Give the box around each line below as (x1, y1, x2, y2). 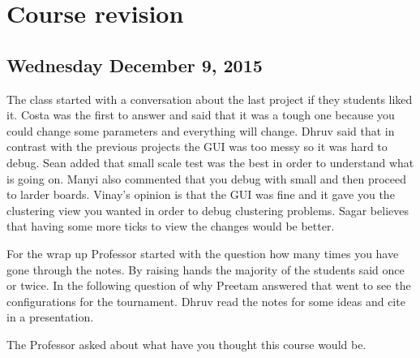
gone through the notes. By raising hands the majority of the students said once (6, 261, 405, 278)
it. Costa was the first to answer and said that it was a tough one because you (6, 106, 395, 123)
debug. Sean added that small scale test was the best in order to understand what (6, 153, 414, 170)
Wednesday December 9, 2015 (6, 52, 263, 77)
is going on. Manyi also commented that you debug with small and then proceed (6, 170, 406, 187)
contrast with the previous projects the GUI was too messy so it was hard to (6, 138, 388, 155)
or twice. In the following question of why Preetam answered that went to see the (6, 277, 411, 294)
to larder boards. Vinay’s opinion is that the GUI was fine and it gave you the (6, 186, 395, 203)
